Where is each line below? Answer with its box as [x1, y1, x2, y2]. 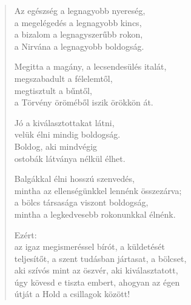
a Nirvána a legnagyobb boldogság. [14, 39, 144, 52]
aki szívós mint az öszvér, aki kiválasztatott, [14, 264, 178, 277]
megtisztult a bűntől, [14, 84, 92, 96]
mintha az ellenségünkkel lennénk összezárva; [14, 184, 182, 196]
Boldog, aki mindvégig [14, 139, 98, 152]
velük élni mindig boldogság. [14, 128, 121, 141]
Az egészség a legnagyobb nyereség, [14, 4, 146, 16]
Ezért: [14, 228, 37, 241]
